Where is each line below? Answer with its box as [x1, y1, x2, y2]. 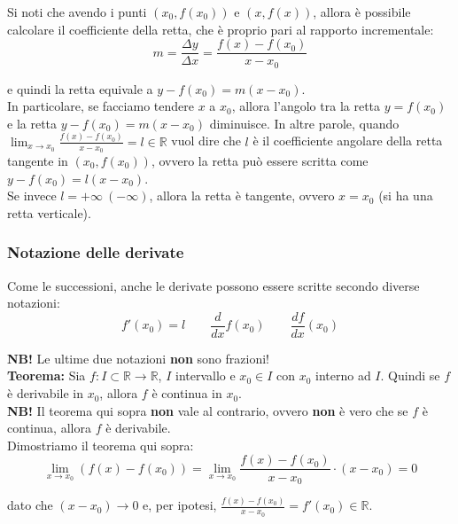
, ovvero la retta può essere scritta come [151, 152, 369, 170]
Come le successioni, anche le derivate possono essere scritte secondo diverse [7, 276, 420, 294]
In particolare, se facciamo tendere [7, 97, 194, 115]
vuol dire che [171, 131, 241, 150]
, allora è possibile [313, 3, 411, 20]
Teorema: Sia [7, 366, 86, 385]
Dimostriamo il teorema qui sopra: [7, 435, 194, 454]
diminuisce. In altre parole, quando [209, 113, 400, 132]
